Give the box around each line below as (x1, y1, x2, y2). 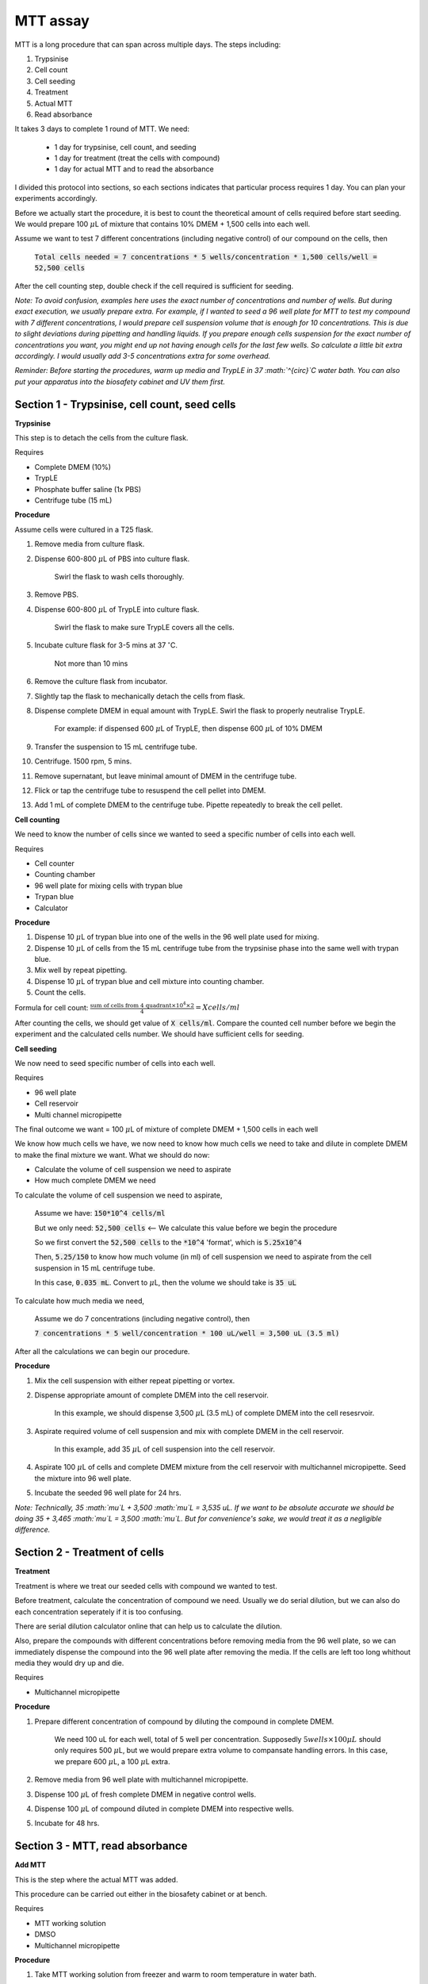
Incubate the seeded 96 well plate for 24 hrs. (34, 1488, 182, 1498)
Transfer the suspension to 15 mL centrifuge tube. (34, 742, 197, 752)
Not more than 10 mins (54, 659, 128, 668)
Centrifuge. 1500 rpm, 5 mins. (34, 756, 132, 766)
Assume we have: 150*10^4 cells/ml (34, 1209, 166, 1218)
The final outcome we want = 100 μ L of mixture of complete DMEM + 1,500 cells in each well (14, 1124, 319, 1134)
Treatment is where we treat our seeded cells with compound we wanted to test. (14, 1581, 277, 1590)
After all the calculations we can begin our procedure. (14, 1346, 190, 1356)
